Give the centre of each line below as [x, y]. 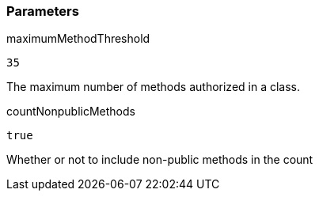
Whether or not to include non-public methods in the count [160, 160]
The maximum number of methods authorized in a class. [154, 87]
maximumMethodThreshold [78, 39]
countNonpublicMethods [71, 112]
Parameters [43, 11]
